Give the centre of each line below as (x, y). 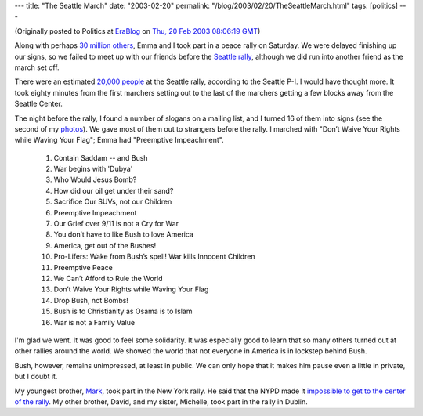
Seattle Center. (38, 104)
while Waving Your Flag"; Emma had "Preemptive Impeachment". (119, 140)
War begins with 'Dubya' (93, 169)
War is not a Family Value (94, 322)
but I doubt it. (36, 377)
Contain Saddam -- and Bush (101, 157)
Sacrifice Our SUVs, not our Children (113, 202)
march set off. (37, 67)
